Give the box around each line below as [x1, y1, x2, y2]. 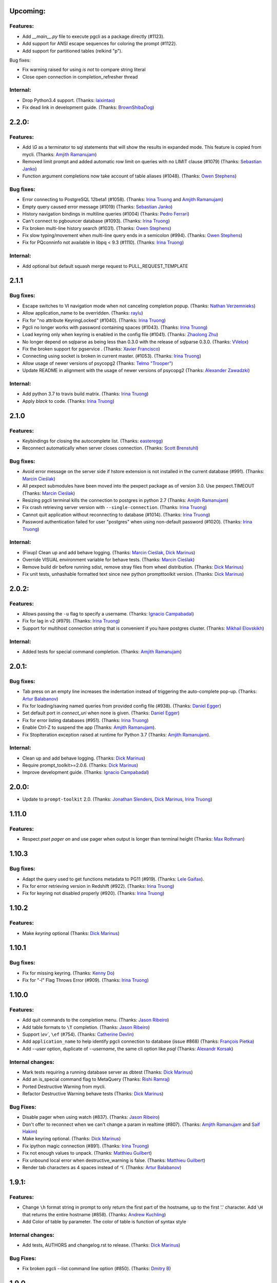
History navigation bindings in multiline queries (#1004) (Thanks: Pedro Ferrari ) [22, 210, 190, 217]
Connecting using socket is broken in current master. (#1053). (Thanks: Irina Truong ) [22, 353, 202, 359]
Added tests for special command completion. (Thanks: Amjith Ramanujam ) [22, 649, 182, 654]
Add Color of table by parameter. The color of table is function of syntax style [22, 1218, 187, 1224]
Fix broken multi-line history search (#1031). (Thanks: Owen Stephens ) [22, 225, 171, 231]
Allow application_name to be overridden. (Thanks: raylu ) [22, 310, 144, 316]
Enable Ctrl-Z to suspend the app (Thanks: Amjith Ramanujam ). [22, 724, 156, 731]
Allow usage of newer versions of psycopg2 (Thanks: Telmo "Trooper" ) [22, 360, 173, 366]
